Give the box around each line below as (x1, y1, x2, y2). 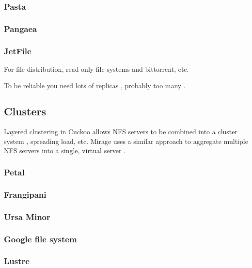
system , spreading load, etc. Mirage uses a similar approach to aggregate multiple (4, 136, 248, 146)
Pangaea (4, 22, 37, 34)
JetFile (4, 45, 31, 57)
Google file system (4, 233, 77, 245)
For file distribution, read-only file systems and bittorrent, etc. (4, 63, 189, 74)
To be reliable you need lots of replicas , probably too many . (4, 80, 186, 90)
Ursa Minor (4, 210, 50, 222)
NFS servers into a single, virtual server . (4, 145, 126, 156)
